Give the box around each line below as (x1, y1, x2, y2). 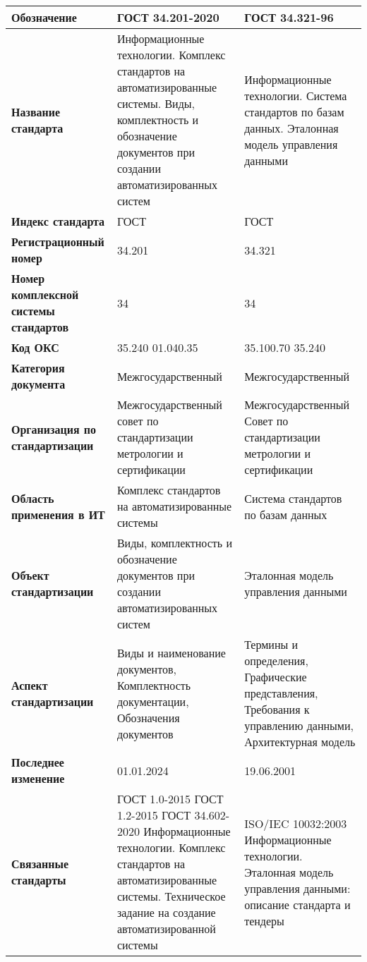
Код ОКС (11, 339, 59, 355)
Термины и (244, 636, 299, 652)
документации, (116, 693, 189, 710)
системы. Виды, (116, 95, 195, 111)
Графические (244, 669, 307, 685)
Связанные (11, 856, 69, 872)
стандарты (11, 872, 66, 888)
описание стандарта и (244, 896, 351, 913)
